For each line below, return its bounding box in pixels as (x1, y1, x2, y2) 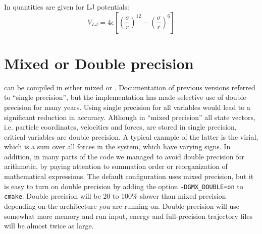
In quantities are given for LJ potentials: (4, 2, 129, 12)
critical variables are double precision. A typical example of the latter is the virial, (4, 131, 258, 142)
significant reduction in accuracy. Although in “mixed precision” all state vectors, (4, 111, 255, 122)
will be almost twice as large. (4, 220, 94, 231)
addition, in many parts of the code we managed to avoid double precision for (4, 151, 244, 161)
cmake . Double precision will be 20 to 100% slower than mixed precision (4, 191, 226, 201)
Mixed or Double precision (4, 52, 194, 73)
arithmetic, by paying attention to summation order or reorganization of (4, 161, 228, 171)
